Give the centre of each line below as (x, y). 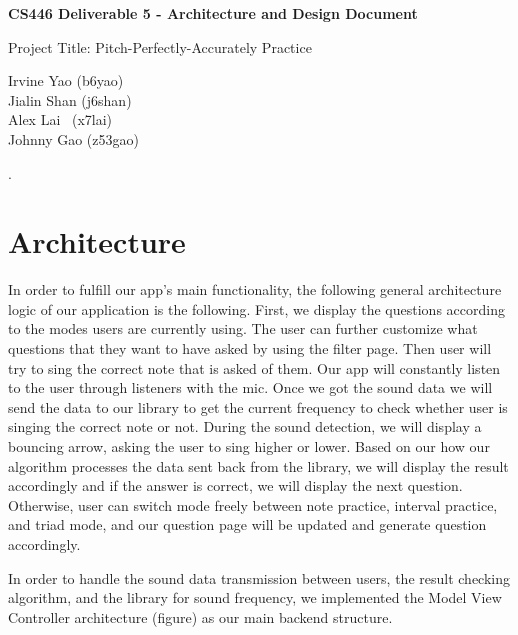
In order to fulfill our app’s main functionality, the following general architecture (255, 289)
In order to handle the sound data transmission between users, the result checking (259, 577)
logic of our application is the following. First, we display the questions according (256, 308)
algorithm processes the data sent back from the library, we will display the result (258, 465)
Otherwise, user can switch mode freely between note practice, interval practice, (253, 504)
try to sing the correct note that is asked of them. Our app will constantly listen (254, 367)
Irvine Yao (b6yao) (66, 80)
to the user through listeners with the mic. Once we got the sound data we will (250, 387)
